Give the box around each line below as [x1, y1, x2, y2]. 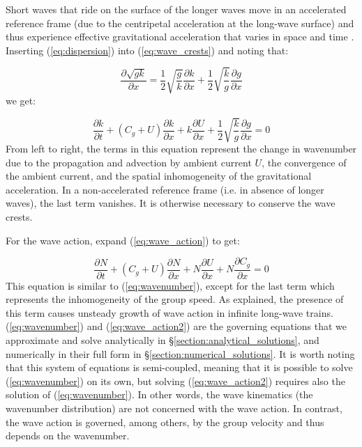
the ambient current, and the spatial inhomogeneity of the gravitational [6, 168, 312, 183]
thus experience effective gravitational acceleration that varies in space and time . [6, 29, 354, 44]
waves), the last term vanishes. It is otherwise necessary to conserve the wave [6, 196, 335, 210]
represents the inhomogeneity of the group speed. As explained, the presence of [6, 292, 344, 306]
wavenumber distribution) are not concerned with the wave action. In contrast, [6, 401, 342, 416]
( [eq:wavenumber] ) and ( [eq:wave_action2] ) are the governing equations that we [6, 319, 347, 334]
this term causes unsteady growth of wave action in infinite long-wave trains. [6, 305, 333, 320]
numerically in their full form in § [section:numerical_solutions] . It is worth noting [6, 346, 355, 361]
